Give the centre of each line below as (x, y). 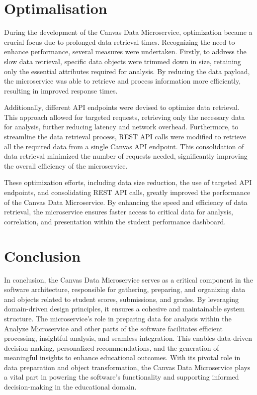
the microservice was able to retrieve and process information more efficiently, (123, 81)
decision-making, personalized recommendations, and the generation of (112, 347)
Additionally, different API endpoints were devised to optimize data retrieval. (122, 107)
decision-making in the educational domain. (70, 387)
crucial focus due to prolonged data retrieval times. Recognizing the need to (120, 42)
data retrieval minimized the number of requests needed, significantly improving (126, 156)
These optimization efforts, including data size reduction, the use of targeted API (128, 182)
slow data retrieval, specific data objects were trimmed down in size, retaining (123, 61)
